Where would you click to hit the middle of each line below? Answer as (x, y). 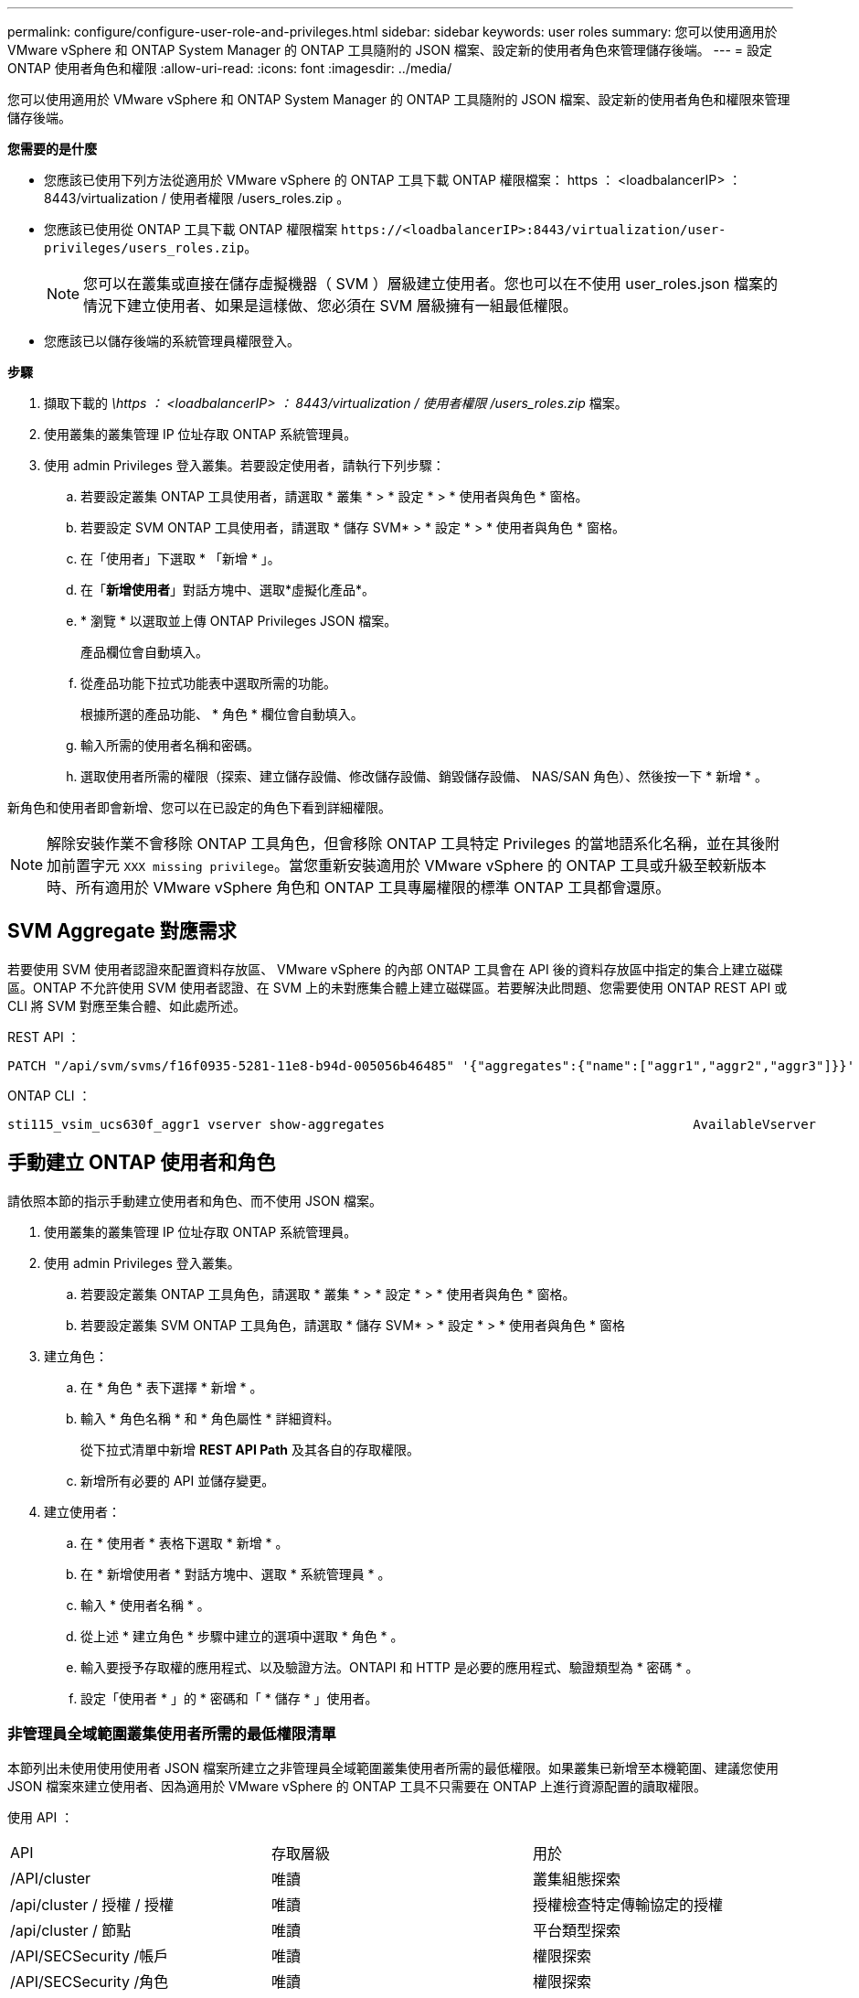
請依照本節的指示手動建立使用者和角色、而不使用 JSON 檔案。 (195, 1200)
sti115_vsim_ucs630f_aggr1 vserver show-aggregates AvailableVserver (412, 1124)
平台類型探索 (576, 1931)
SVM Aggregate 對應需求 (122, 931)
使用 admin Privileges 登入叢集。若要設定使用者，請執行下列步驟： (244, 465)
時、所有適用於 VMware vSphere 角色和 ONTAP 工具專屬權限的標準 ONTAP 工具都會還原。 (359, 887)
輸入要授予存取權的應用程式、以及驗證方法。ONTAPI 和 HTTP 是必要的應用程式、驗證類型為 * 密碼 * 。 (390, 1667)
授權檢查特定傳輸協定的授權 (627, 1905)
